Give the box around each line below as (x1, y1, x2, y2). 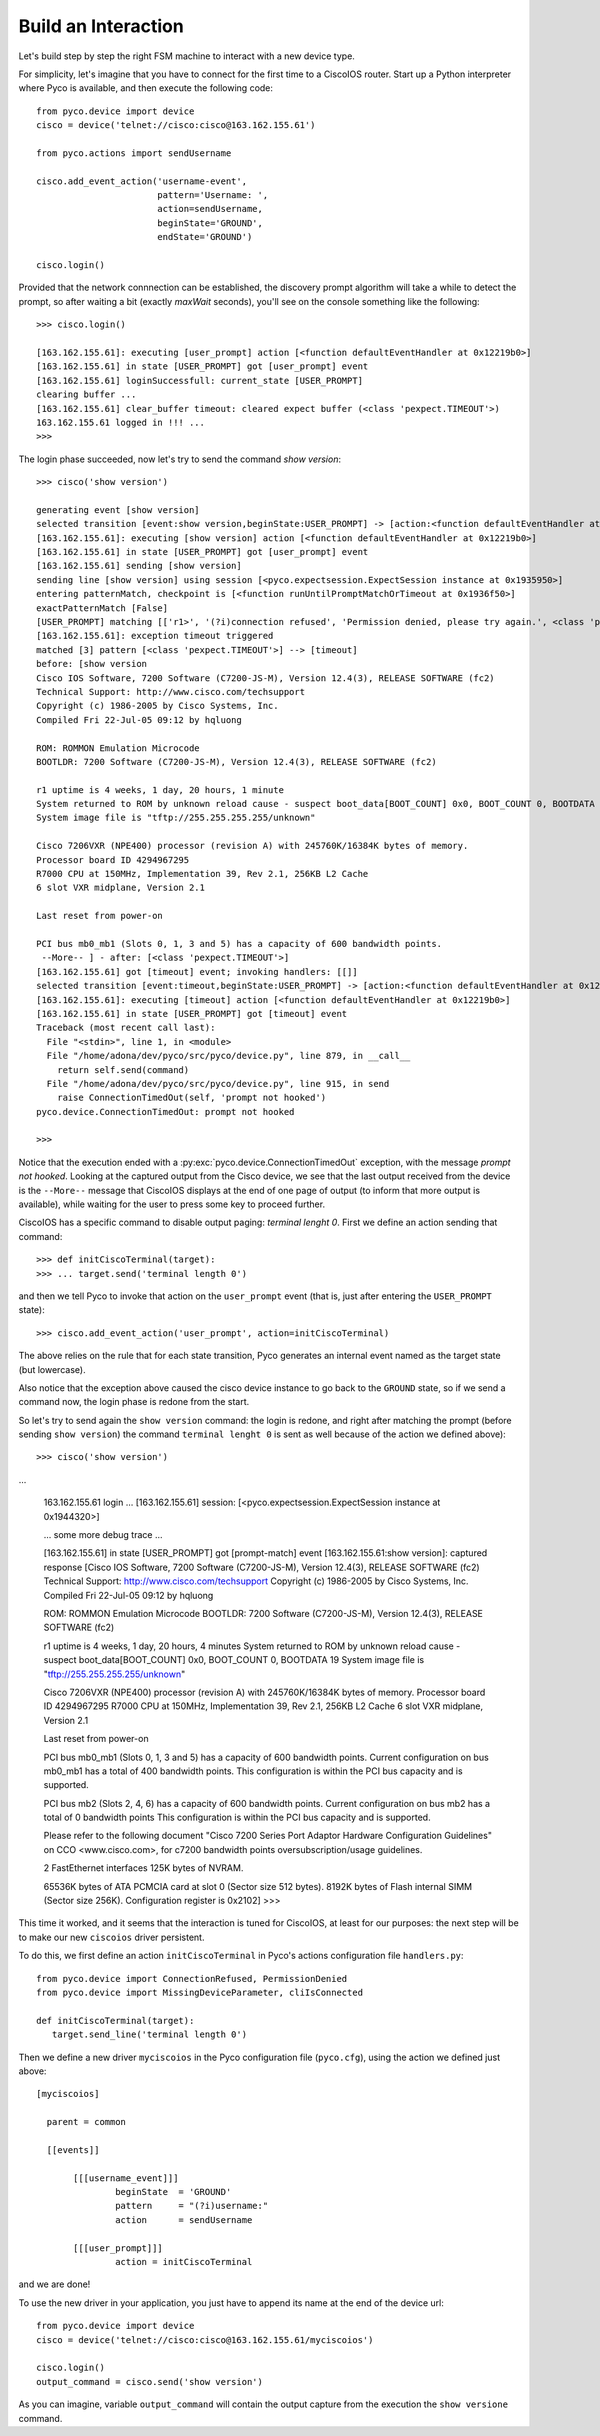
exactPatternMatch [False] (36, 602, 169, 614)
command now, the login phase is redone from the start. (18, 1396, 250, 1408)
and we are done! (18, 2278, 91, 2290)
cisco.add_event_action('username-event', (36, 175, 248, 187)
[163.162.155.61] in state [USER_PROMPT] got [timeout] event (36, 1008, 348, 1019)
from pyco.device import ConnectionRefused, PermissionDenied (36, 1973, 348, 1984)
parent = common (46, 2116, 127, 2128)
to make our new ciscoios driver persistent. (18, 1931, 205, 1943)
